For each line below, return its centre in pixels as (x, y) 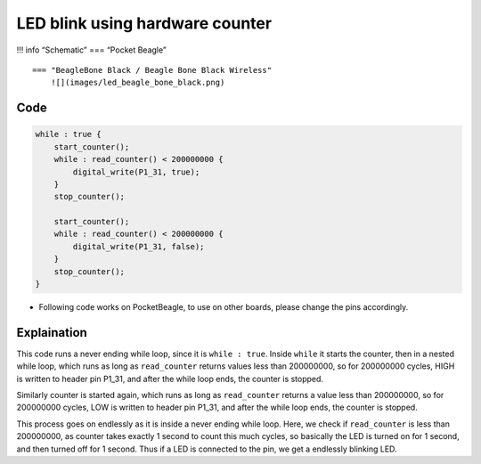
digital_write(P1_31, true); (136, 172)
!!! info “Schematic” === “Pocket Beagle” (91, 50)
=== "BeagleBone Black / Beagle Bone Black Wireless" (152, 70)
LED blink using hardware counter (144, 23)
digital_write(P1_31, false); (139, 246)
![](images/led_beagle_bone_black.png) (138, 83)
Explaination (52, 333)
